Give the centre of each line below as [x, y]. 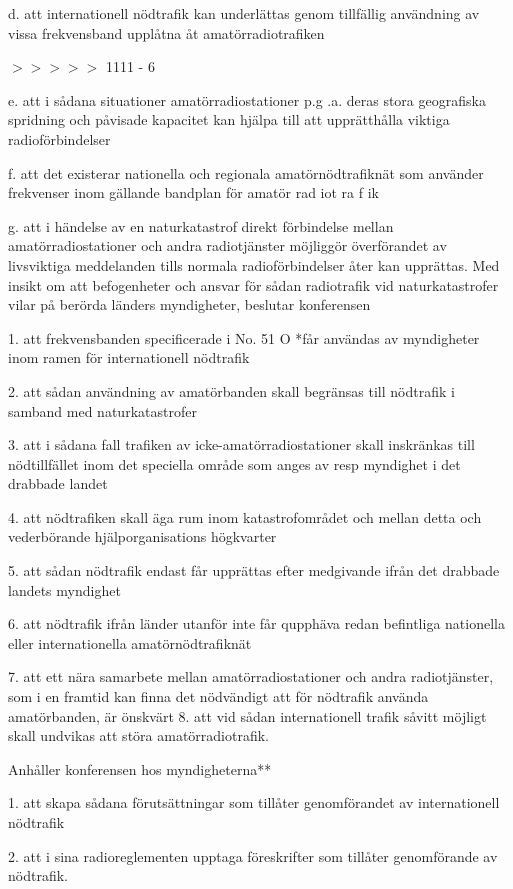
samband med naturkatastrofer [102, 410]
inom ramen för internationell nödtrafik [129, 357]
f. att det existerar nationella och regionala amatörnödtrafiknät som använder [246, 172]
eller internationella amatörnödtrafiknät [130, 642]
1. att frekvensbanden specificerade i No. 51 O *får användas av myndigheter [244, 337]
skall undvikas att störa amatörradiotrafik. [138, 735]
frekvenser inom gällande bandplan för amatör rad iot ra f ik [193, 192]
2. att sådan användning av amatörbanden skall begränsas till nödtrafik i [231, 390]
